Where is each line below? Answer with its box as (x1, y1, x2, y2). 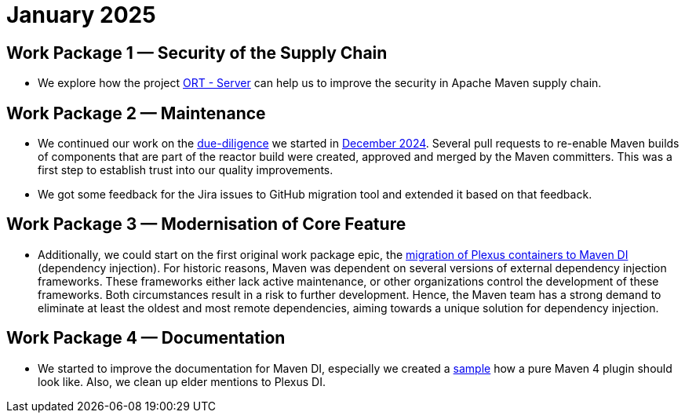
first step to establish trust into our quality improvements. (38, 163, 333, 177)
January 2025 (6, 2, 156, 28)
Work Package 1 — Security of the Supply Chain (6, 42, 388, 63)
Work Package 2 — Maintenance (6, 103, 266, 123)
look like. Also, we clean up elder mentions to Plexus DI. (38, 374, 326, 388)
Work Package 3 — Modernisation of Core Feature (6, 214, 406, 235)
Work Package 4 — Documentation (6, 328, 286, 348)
